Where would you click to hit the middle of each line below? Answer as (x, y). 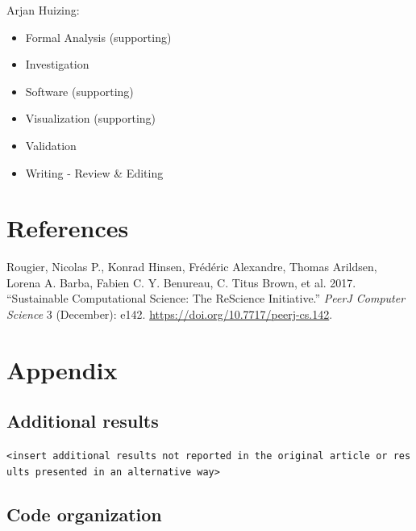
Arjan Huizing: (43, 10)
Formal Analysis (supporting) (98, 37)
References (68, 228)
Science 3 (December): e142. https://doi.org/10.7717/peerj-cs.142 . (170, 314)
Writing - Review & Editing (94, 172)
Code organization (84, 514)
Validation (51, 145)
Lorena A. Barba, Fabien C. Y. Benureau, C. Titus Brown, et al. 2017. (181, 282)
